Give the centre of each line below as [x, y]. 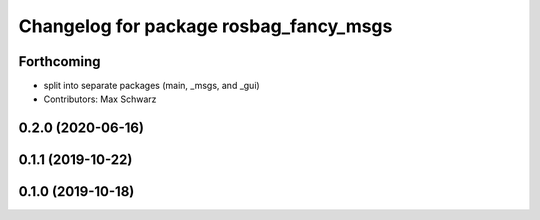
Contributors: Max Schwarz [100, 99]
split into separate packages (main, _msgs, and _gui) [151, 86]
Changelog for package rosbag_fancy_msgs [205, 26]
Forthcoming [59, 61]
